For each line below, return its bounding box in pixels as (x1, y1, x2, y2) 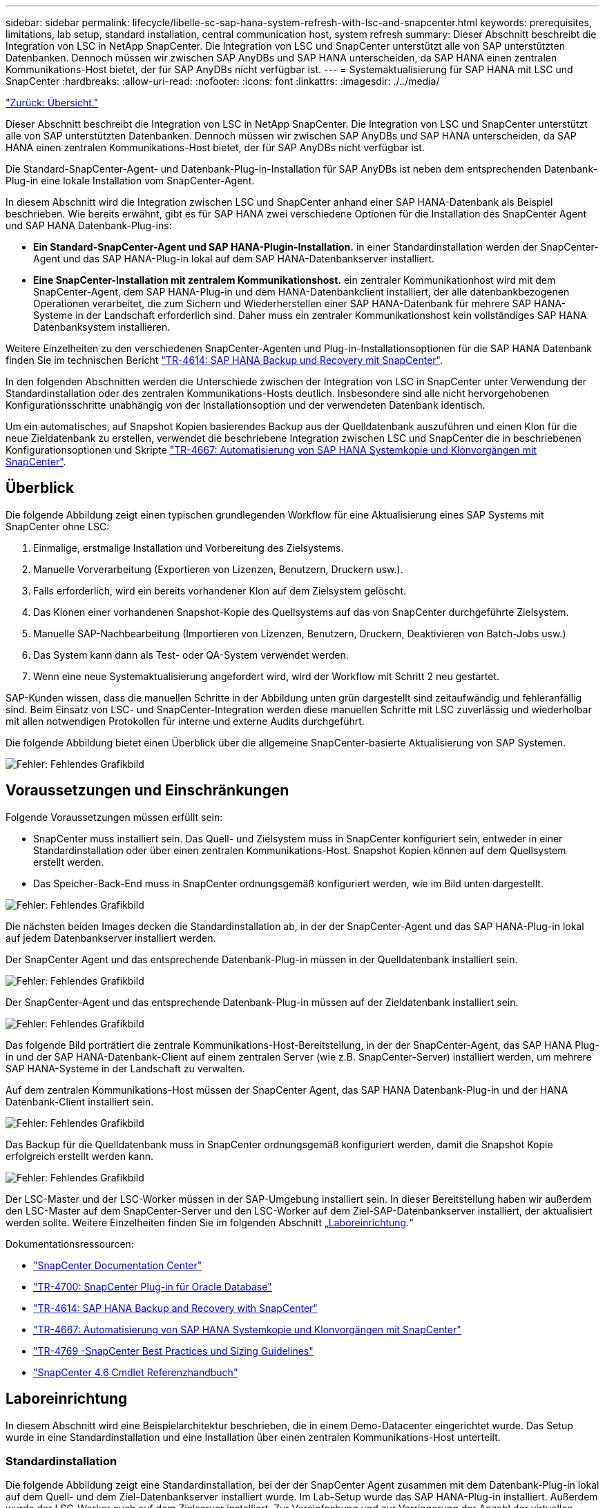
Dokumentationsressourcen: (6, 1237, 134, 1250)
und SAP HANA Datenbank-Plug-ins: (6, 220, 172, 231)
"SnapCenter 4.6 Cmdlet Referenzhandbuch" (33, 1366, 238, 1378)
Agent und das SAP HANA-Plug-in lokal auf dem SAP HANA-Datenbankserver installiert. (33, 253, 434, 264)
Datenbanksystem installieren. (33, 321, 171, 333)
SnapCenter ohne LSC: (6, 520, 110, 532)
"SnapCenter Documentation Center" (33, 1259, 202, 1271)
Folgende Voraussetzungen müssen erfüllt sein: (6, 811, 223, 823)
